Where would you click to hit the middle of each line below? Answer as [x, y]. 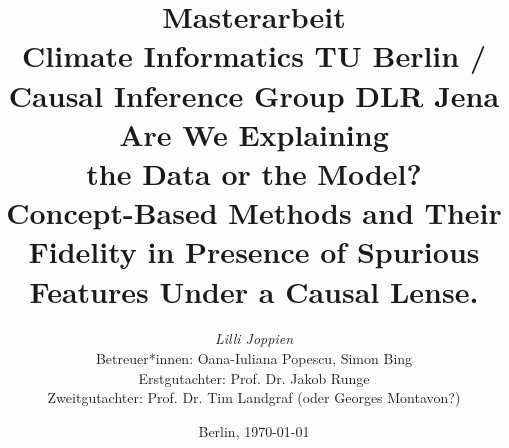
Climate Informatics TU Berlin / [254, 55]
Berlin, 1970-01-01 [254, 430]
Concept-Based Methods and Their [254, 212]
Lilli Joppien [254, 338]
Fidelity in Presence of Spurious [254, 251]
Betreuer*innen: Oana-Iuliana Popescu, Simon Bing [254, 358]
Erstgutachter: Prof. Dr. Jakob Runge [254, 377]
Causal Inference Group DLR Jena [254, 94]
